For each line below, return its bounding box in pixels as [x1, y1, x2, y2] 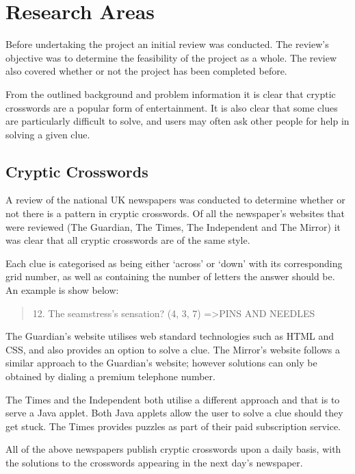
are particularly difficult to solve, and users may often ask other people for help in [5, 114, 350, 128]
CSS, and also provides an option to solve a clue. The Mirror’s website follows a [5, 342, 341, 356]
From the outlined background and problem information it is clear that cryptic [5, 86, 336, 101]
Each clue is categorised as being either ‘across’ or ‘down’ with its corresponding [5, 255, 343, 270]
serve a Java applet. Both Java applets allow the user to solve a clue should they [5, 406, 343, 420]
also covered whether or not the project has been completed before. [5, 64, 287, 78]
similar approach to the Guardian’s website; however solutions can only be [5, 355, 317, 370]
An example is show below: [5, 283, 119, 297]
